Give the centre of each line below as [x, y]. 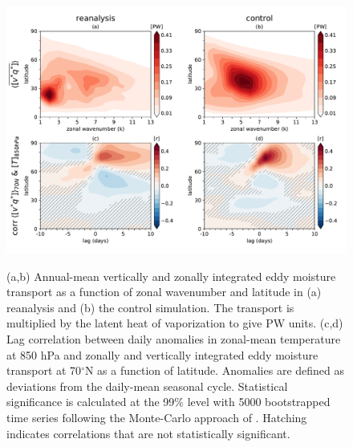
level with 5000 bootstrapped [259, 402]
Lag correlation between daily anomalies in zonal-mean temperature [174, 339]
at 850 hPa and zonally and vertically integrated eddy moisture [162, 354]
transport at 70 [44, 370]
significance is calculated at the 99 [91, 402]
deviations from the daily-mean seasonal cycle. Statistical [147, 386]
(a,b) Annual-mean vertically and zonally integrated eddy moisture [171, 276]
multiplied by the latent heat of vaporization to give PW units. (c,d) [175, 323]
